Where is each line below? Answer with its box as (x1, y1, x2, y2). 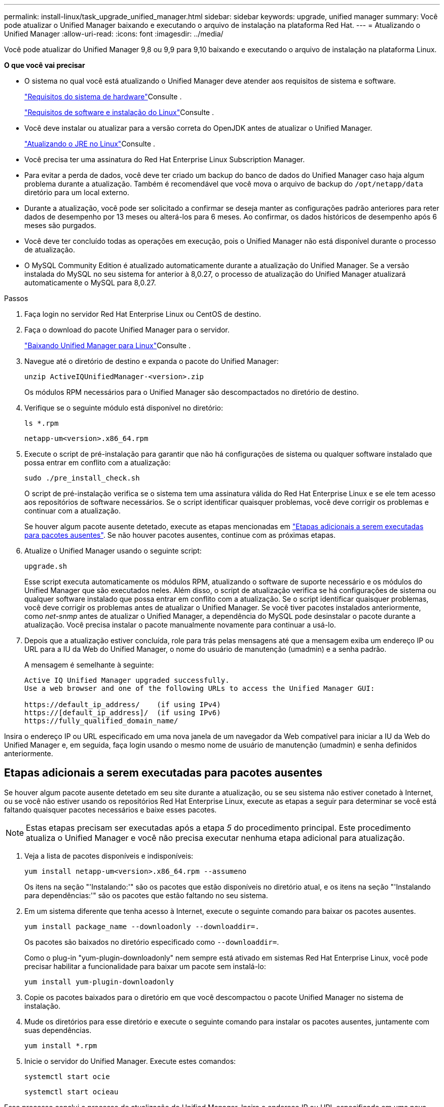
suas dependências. (24, 1025, 92, 1035)
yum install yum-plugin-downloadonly (24, 977, 174, 986)
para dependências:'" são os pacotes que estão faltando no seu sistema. (24, 891, 268, 900)
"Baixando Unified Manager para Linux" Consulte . (24, 341, 191, 350)
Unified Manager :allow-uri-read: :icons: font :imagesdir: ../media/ (4, 29, 224, 38)
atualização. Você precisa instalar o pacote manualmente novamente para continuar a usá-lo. (24, 620, 336, 629)
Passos (4, 294, 28, 303)
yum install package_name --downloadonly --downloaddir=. (24, 922, 260, 931)
